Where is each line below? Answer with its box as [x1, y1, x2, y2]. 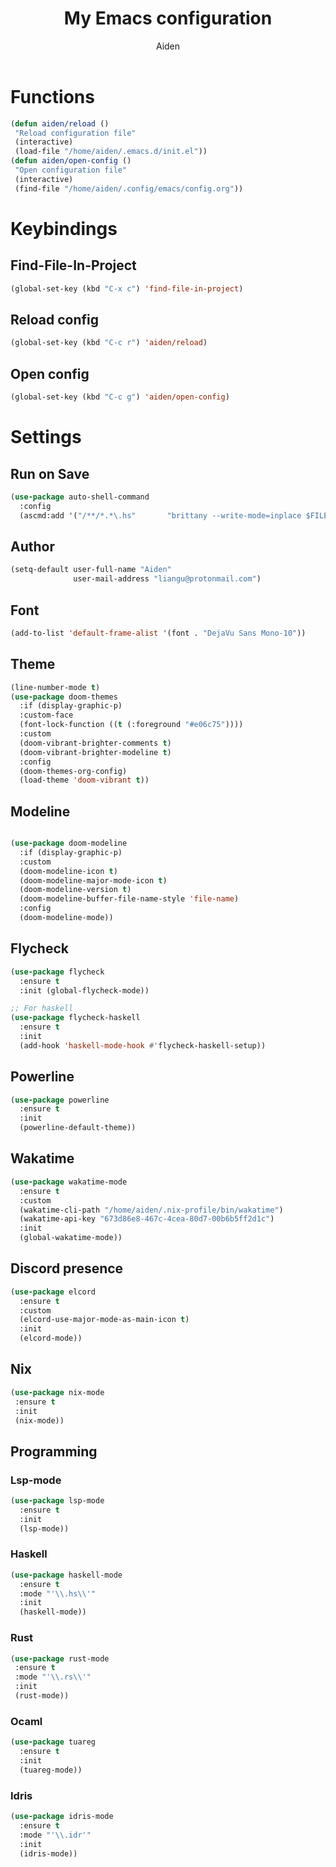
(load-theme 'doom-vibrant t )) [19, 775, 150, 786]
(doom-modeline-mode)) [19, 913, 114, 923]
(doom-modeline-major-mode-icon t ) [19, 875, 168, 886]
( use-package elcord [10, 1287, 97, 1297]
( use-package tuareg [10, 1737, 97, 1747]
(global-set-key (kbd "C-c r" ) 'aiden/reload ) [10, 338, 208, 348]
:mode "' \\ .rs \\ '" [14, 1672, 92, 1682]
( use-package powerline [10, 1095, 110, 1105]
